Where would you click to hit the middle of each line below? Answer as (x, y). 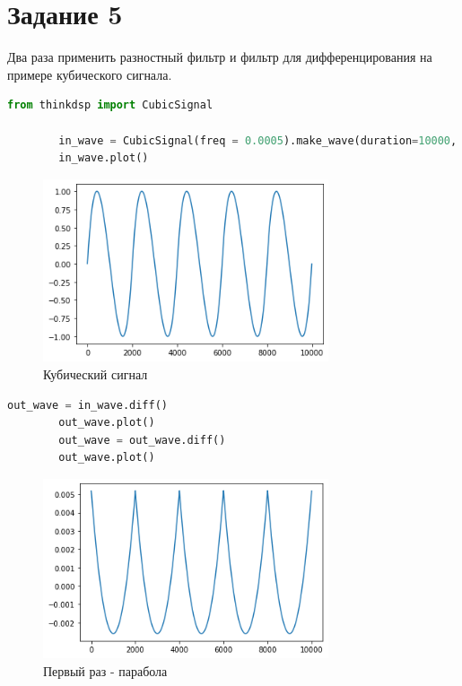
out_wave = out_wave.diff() (142, 440)
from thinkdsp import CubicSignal (110, 105)
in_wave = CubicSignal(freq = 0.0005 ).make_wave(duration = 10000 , (258, 140)
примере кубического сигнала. (90, 74)
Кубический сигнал (96, 374)
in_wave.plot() (104, 158)
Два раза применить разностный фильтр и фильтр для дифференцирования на (220, 57)
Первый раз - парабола (105, 670)
